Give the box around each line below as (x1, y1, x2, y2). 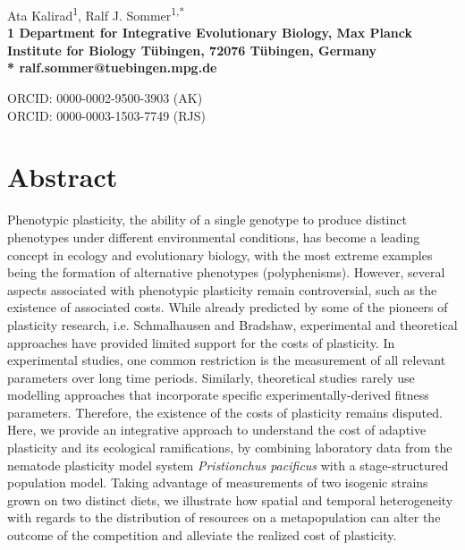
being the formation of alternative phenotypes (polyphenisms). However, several (7, 263, 445, 282)
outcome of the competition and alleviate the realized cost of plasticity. (7, 526, 397, 545)
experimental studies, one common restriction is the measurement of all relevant (7, 351, 446, 369)
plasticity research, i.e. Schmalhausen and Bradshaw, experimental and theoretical (7, 315, 458, 334)
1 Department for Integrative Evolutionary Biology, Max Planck (7, 23, 413, 42)
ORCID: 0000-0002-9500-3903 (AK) (7, 89, 203, 107)
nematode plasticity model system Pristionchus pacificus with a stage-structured (7, 455, 449, 474)
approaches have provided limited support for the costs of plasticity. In (7, 333, 395, 351)
